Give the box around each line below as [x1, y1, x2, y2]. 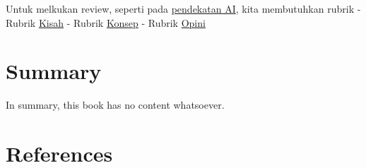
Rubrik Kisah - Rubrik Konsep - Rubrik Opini [6, 15, 206, 30]
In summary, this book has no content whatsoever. [6, 97, 225, 112]
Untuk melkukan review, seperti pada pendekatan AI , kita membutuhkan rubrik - [6, 1, 361, 16]
